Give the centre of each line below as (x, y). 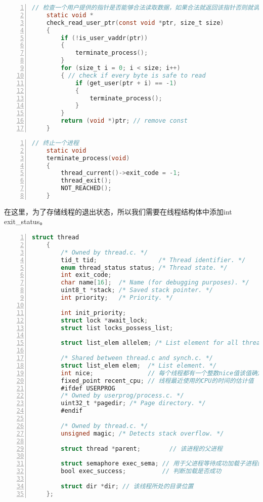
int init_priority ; (94, 313)
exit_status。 (26, 221)
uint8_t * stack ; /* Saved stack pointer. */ (137, 290)
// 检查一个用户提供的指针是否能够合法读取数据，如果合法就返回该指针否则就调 (146, 8)
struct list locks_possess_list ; (117, 328)
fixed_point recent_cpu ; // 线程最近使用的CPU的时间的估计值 (157, 381)
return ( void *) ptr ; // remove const (124, 121)
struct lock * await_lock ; (104, 320)
